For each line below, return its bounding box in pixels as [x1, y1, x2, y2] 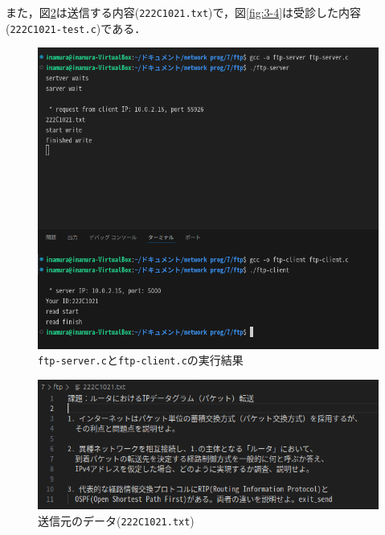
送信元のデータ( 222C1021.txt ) [38, 512, 195, 529]
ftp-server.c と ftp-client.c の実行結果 [38, 352, 244, 368]
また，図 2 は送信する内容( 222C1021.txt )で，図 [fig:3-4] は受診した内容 [6, 4, 362, 20]
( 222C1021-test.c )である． [6, 19, 146, 36]
